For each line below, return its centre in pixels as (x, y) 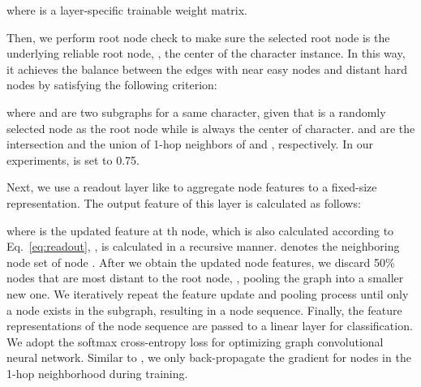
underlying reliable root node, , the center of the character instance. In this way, (206, 53)
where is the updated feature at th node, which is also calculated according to (200, 230)
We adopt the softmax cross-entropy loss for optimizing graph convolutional (195, 341)
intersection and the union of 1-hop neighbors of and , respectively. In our (190, 144)
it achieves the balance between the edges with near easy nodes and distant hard (207, 69)
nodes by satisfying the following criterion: (112, 85)
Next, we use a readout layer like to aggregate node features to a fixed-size (192, 187)
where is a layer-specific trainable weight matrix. (127, 10)
